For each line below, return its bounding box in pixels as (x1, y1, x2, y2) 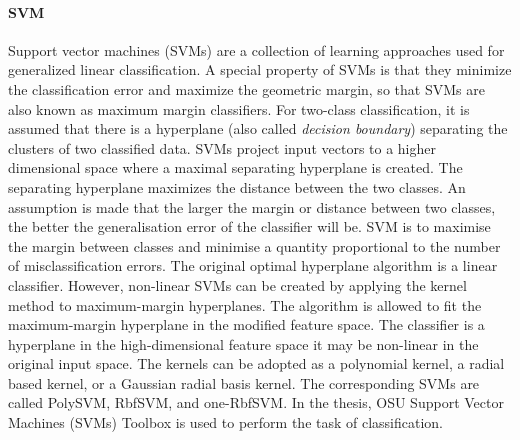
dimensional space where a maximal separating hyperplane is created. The (8, 157, 463, 178)
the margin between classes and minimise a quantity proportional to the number (8, 235, 501, 256)
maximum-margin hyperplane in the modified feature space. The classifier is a (8, 314, 485, 335)
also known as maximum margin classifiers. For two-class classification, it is (8, 98, 470, 119)
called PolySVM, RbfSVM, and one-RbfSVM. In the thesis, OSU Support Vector (8, 392, 504, 413)
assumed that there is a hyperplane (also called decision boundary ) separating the (8, 118, 508, 139)
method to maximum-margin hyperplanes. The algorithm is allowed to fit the (8, 294, 482, 315)
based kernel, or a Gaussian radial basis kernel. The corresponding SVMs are (8, 372, 480, 393)
